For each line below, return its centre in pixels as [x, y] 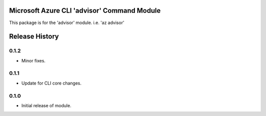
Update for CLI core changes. [51, 83]
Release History [34, 37]
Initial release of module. [46, 105]
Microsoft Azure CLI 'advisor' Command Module [85, 11]
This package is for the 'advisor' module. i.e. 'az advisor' [67, 23]
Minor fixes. [33, 60]
